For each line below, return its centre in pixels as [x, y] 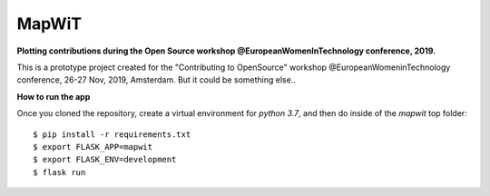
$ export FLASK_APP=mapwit [93, 147]
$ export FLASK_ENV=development [105, 160]
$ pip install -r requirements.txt [112, 134]
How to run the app [54, 96]
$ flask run [59, 172]
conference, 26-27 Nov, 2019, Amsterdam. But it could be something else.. [157, 80]
